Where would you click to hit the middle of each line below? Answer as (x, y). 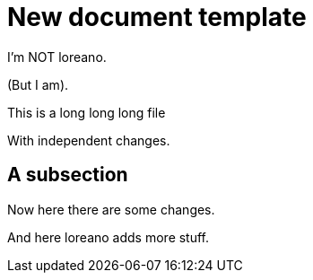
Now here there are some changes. (111, 209)
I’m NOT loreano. (57, 57)
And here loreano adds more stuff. (109, 237)
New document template (157, 17)
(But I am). (38, 84)
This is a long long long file (87, 112)
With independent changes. (89, 140)
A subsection (68, 175)
